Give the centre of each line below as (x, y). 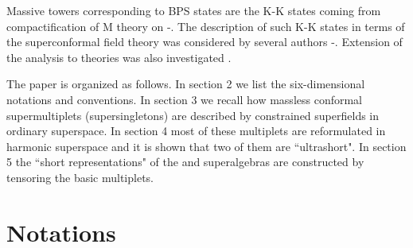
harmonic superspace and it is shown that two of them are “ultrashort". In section (206, 146)
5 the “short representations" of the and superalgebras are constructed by (185, 162)
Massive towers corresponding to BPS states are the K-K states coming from (194, 10)
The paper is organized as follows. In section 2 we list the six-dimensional (186, 84)
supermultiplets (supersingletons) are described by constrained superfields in (193, 115)
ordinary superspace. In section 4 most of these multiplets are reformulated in (196, 131)
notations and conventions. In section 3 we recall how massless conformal (185, 99)
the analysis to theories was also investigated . (119, 57)
